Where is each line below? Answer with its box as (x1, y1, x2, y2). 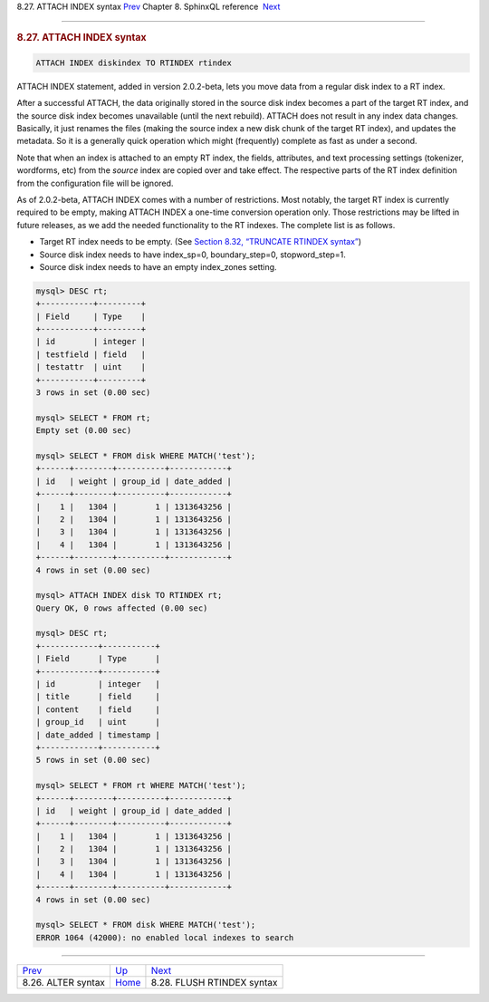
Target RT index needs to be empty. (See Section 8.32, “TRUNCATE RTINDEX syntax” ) (39, 236, 362, 247)
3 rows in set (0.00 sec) (35, 388, 151, 398)
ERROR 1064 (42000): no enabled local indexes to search (35, 932, 294, 942)
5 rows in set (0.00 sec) (35, 755, 151, 766)
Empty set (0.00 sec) (35, 426, 132, 436)
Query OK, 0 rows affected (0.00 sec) (35, 602, 208, 613)
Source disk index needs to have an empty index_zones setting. (39, 261, 277, 272)
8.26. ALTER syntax (22, 976, 106, 988)
